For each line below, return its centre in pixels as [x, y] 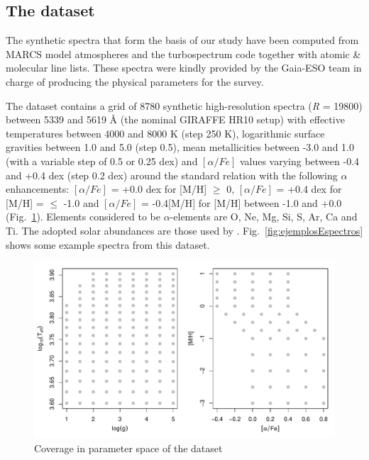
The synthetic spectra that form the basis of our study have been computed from [182, 40]
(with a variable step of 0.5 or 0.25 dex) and [102, 161]
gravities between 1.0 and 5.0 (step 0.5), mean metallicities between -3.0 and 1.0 [180, 147]
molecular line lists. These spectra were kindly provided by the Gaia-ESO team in [184, 68]
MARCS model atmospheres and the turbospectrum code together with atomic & [183, 54]
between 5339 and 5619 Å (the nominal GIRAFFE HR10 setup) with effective [175, 119]
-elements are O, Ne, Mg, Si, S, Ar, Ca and [264, 217]
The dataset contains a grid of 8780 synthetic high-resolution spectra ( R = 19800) [184, 105]
